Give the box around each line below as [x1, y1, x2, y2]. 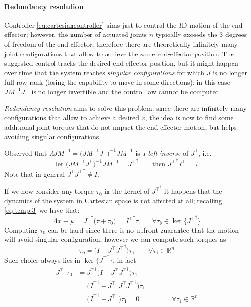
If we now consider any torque [4, 186, 94, 196]
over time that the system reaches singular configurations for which [4, 67, 205, 77]
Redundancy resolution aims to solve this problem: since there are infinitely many [4, 103, 247, 113]
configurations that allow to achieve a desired [4, 112, 140, 123]
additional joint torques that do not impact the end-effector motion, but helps [4, 122, 237, 132]
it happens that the [164, 186, 222, 196]
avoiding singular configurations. [4, 131, 101, 142]
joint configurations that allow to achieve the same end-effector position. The [4, 48, 234, 58]
